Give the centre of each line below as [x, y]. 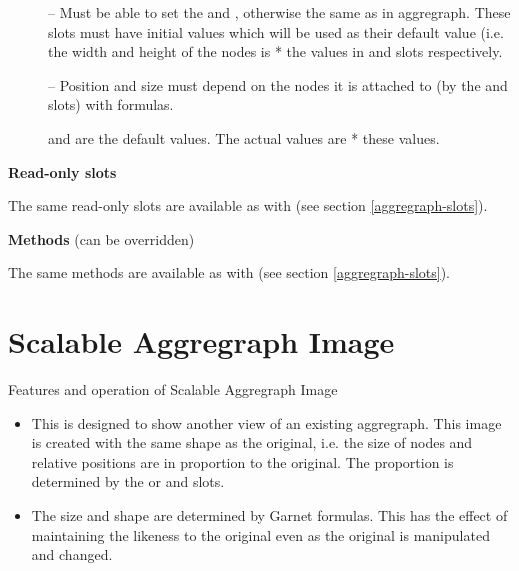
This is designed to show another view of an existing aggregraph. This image [266, 422]
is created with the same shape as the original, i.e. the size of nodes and [252, 442]
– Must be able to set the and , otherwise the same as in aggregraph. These [279, 12]
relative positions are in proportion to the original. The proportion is [242, 461]
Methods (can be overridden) [101, 238]
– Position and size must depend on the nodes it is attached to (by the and [278, 84]
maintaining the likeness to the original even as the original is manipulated [260, 534]
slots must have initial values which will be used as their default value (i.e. [276, 31]
